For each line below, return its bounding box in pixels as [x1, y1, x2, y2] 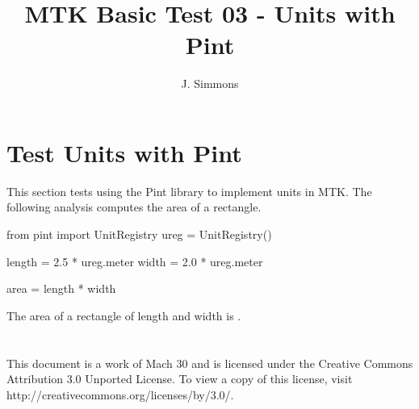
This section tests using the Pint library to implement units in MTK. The [6, 182, 372, 199]
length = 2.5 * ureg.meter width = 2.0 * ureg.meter [6, 252, 263, 269]
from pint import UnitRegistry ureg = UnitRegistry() [6, 226, 272, 243]
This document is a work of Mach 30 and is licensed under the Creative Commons [6, 354, 413, 371]
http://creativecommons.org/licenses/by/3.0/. [6, 386, 234, 403]
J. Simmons [181, 75, 239, 92]
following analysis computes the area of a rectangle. [6, 198, 262, 215]
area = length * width [6, 280, 116, 297]
